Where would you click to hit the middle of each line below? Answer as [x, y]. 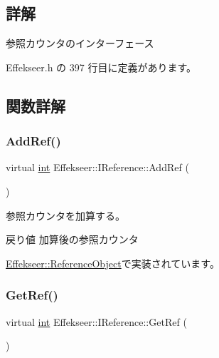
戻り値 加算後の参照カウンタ [72, 239]
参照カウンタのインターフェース [80, 43]
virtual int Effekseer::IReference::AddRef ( [97, 167]
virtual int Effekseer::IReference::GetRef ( [96, 321]
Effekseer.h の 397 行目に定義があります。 [101, 67]
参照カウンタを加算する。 [65, 215]
